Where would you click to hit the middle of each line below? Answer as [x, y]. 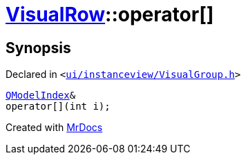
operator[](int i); [58, 107]
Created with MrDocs [54, 128]
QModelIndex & [41, 96]
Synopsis [38, 48]
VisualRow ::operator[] [110, 14]
